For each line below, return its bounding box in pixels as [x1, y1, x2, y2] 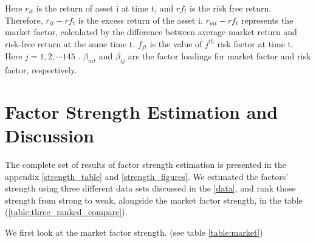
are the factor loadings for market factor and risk [128, 50, 311, 62]
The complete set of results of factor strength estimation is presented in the [5, 158, 286, 170]
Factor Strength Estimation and [5, 99, 278, 124]
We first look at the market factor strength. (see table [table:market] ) [5, 225, 263, 238]
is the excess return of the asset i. [78, 13, 203, 26]
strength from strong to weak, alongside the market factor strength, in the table [5, 193, 303, 206]
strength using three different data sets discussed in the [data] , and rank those [5, 182, 296, 195]
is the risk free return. [190, 2, 272, 14]
